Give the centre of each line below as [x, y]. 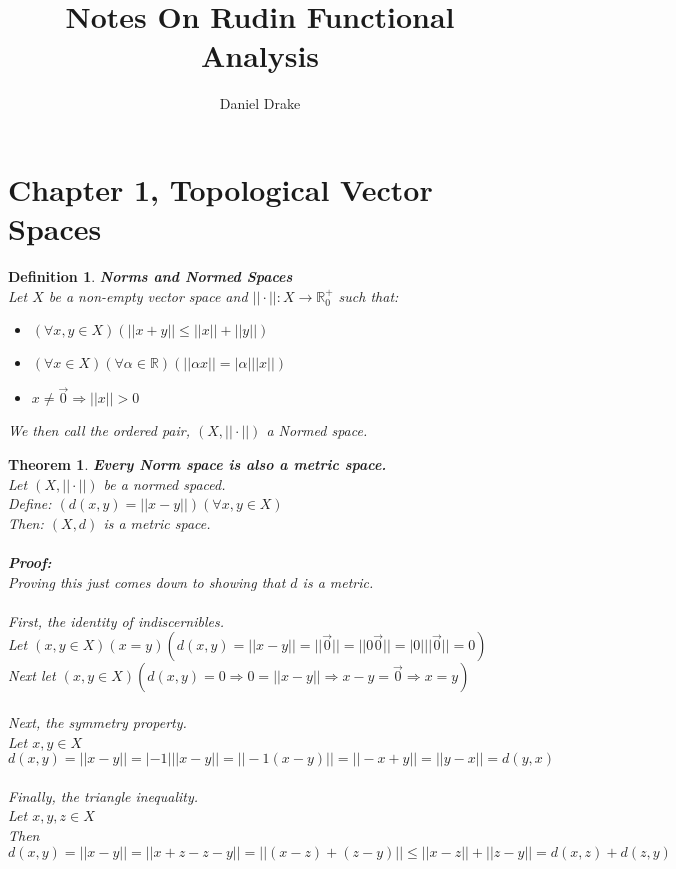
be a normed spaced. [164, 483]
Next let [32, 675]
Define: [30, 503]
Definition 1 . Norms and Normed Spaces [150, 276]
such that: [368, 295]
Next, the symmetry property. [97, 721]
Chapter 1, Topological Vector [220, 188]
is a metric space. [157, 522]
